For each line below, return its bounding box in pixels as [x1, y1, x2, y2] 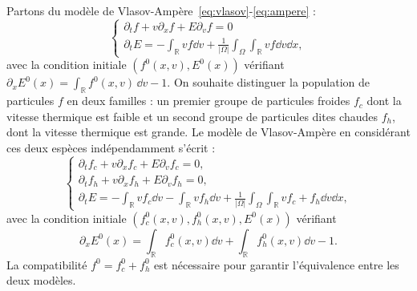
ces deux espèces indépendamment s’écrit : [6, 139, 216, 156]
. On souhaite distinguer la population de [167, 74, 370, 91]
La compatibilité [6, 256, 87, 273]
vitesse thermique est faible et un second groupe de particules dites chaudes [6, 107, 379, 124]
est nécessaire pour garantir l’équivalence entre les [154, 256, 399, 273]
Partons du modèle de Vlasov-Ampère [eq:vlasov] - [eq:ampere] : [6, 2, 316, 18]
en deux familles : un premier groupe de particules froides [67, 92, 350, 109]
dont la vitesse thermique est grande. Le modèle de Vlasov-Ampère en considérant [6, 123, 411, 140]
